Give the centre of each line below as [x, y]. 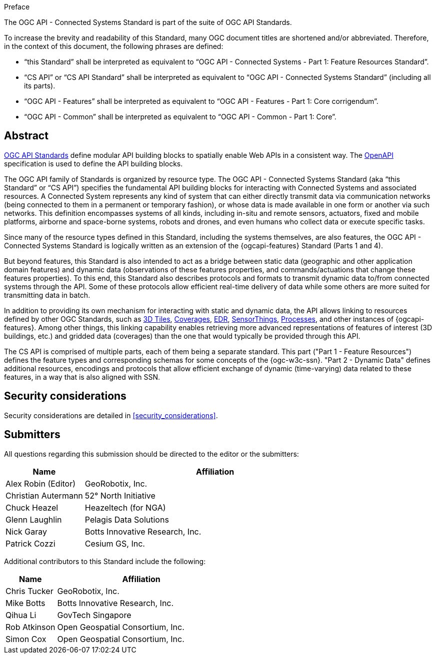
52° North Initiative [120, 495]
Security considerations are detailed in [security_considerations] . [111, 415]
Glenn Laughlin [34, 519]
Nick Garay [26, 531]
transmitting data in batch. [47, 295]
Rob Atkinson [30, 627]
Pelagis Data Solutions [127, 519]
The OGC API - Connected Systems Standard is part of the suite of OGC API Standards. [148, 22]
